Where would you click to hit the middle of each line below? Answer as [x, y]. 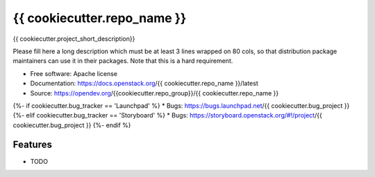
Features [32, 145]
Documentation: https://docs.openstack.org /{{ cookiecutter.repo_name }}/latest [144, 84]
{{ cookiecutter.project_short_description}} [74, 39]
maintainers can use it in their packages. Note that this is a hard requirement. [123, 61]
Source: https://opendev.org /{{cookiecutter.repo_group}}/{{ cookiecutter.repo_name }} [155, 93]
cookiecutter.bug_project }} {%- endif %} [72, 125]
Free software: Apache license [74, 73]
